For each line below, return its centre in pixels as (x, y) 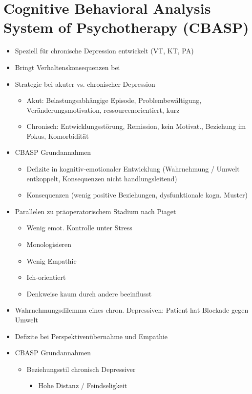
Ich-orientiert (46, 277)
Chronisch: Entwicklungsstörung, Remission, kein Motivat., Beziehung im (136, 126)
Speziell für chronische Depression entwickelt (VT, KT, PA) (104, 51)
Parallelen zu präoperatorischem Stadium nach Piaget (95, 211)
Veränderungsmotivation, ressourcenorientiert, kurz (103, 110)
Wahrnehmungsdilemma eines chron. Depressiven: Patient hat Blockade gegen (132, 310)
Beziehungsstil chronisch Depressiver (81, 369)
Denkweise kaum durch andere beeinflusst (89, 293)
